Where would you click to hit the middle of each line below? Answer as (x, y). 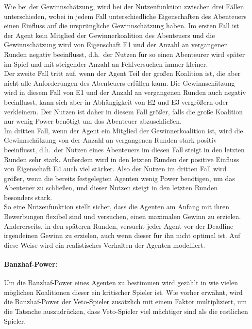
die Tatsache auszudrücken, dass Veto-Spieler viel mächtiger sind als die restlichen (126, 311)
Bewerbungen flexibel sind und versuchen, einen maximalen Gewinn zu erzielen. (123, 216)
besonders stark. (28, 197)
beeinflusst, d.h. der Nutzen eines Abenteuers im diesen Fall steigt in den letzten (124, 149)
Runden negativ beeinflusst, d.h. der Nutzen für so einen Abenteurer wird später (125, 54)
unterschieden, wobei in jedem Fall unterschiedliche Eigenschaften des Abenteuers (125, 16)
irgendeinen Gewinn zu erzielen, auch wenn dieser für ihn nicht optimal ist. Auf (122, 235)
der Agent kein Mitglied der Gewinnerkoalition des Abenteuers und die (109, 35)
